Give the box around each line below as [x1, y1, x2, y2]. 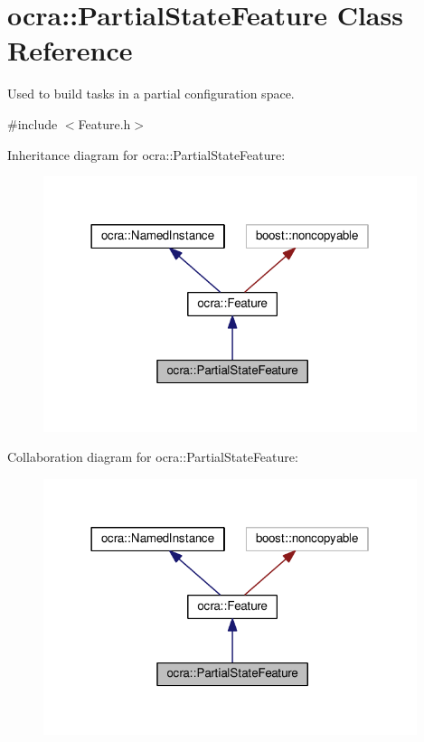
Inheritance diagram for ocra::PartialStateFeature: [7, 145, 286, 164]
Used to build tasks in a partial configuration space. [7, 84, 295, 103]
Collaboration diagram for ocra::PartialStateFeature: [7, 447, 298, 466]
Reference [7, 32, 133, 69]
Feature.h [78, 114, 131, 133]
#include [7, 114, 58, 133]
